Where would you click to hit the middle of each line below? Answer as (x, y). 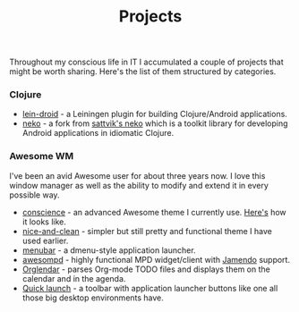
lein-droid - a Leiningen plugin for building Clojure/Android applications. (155, 114)
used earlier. (45, 240)
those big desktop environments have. (93, 298)
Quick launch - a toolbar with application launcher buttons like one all (150, 288)
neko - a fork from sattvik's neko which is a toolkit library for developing (155, 123)
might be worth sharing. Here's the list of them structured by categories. (143, 72)
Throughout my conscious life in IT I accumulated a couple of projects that (146, 62)
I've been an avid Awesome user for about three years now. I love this (137, 175)
